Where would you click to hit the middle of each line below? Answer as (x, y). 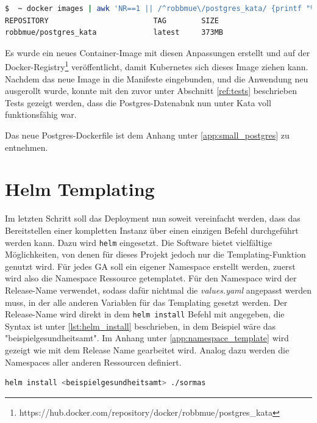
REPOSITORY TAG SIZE (112, 20)
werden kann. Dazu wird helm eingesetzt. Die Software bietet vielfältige (138, 242)
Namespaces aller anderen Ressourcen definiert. (93, 362)
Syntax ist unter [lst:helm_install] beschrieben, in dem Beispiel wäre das (141, 326)
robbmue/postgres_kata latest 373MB (114, 33)
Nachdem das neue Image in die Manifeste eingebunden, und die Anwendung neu (157, 78)
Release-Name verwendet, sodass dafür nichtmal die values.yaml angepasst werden (158, 290)
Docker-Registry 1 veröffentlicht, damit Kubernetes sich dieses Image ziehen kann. (157, 66)
